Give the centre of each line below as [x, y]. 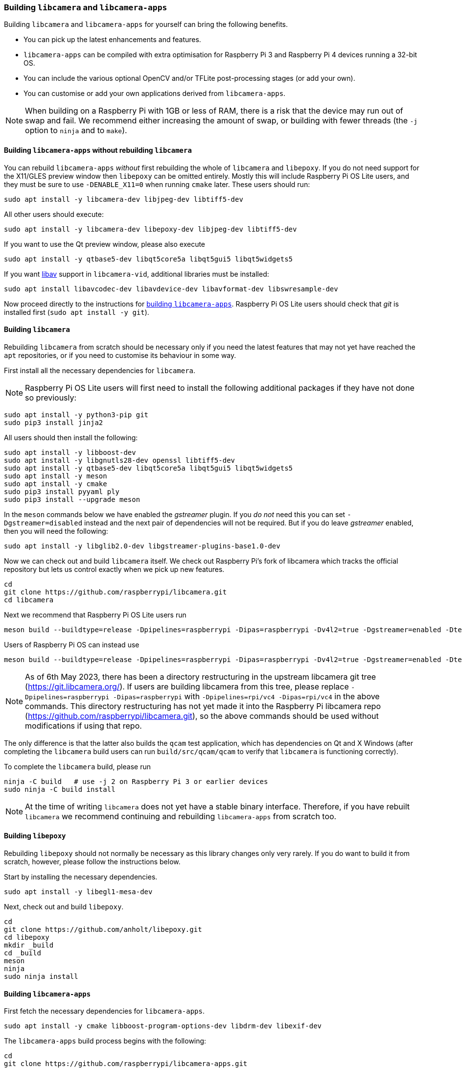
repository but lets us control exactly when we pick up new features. [114, 569]
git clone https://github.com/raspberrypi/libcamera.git [115, 592]
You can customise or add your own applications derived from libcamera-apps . [155, 94]
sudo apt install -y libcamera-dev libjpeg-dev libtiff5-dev [124, 199]
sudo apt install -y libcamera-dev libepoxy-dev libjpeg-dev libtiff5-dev [150, 229]
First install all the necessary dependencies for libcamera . [100, 370]
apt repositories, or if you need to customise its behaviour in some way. [120, 355]
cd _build [23, 953]
